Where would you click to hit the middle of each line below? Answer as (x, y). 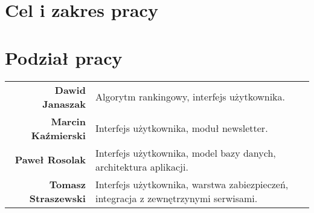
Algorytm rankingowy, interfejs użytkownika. (190, 97)
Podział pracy (64, 57)
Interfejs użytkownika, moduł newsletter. (181, 128)
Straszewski (57, 198)
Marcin (68, 121)
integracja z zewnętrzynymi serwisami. (176, 198)
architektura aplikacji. (142, 166)
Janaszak (64, 103)
